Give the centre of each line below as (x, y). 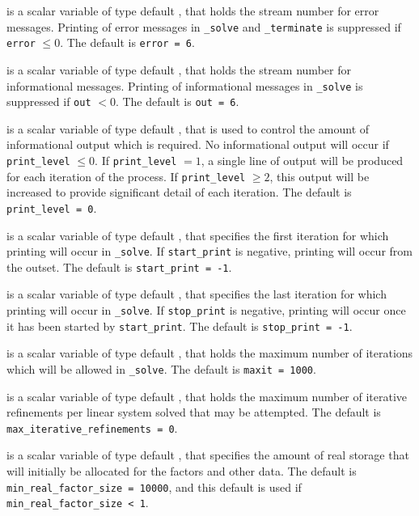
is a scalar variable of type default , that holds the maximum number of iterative (207, 396)
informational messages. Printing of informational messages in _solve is (185, 85)
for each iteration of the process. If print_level (126, 176)
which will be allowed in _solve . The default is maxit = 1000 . (161, 368)
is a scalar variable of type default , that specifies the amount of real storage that (208, 455)
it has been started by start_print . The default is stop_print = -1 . (180, 326)
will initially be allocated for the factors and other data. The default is (182, 471)
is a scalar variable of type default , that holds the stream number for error (193, 11)
